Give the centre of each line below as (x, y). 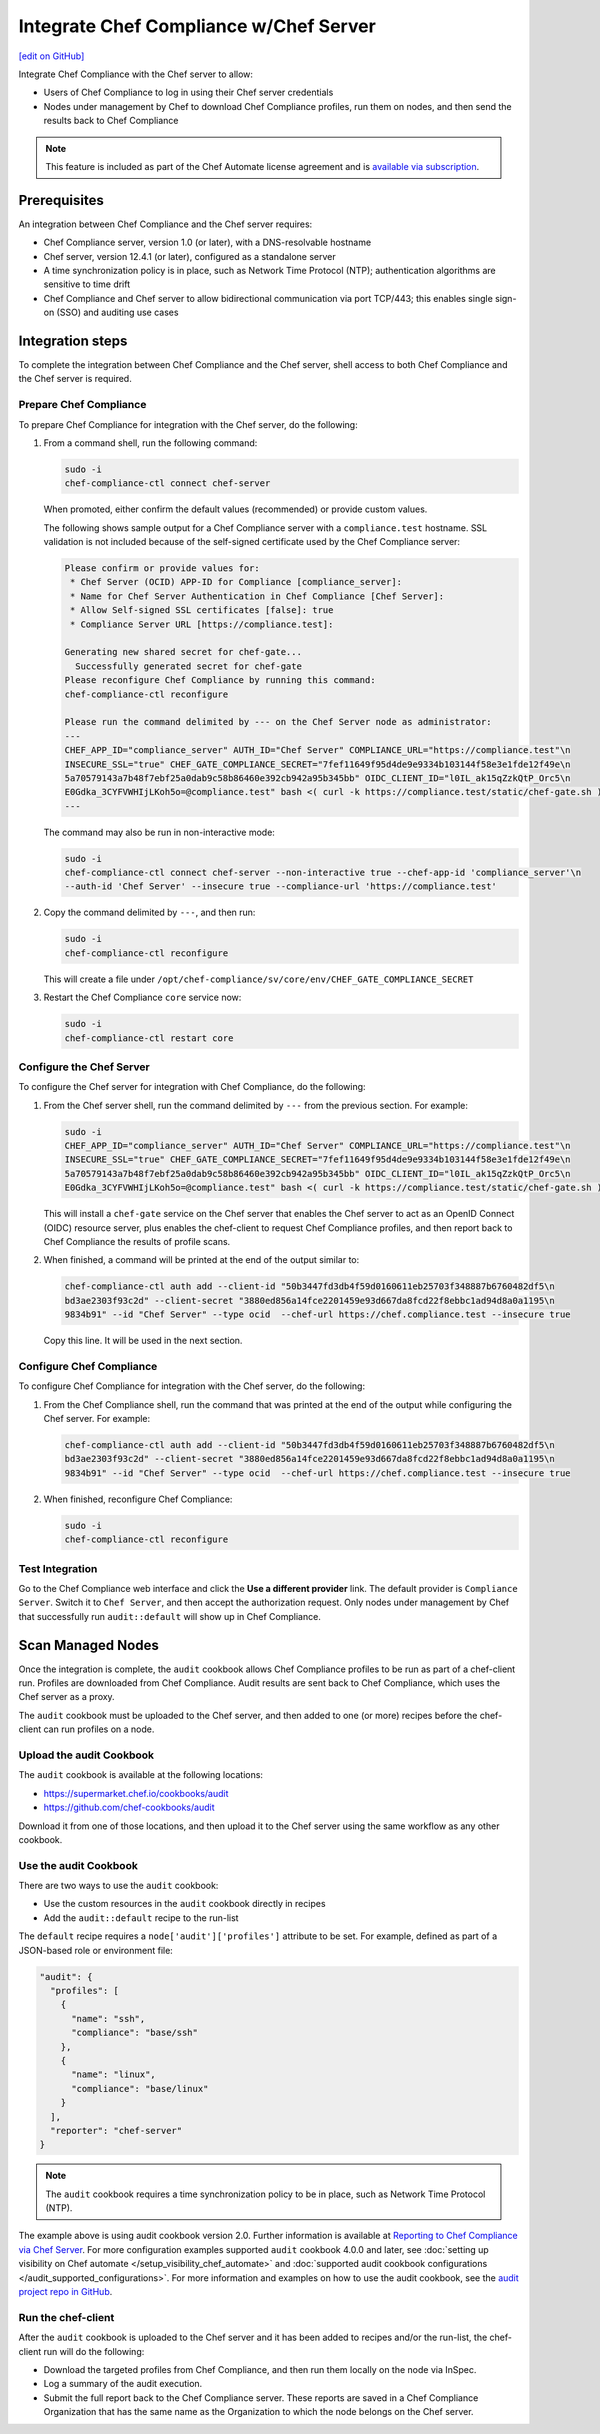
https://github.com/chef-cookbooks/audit (129, 1807)
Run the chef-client (66, 2317)
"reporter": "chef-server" (116, 2130)
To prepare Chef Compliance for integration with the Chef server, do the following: (188, 424)
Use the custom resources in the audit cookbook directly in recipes (184, 1904)
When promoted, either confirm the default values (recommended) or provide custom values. (235, 509)
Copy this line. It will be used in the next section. (143, 1341)
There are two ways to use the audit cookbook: (118, 1886)
